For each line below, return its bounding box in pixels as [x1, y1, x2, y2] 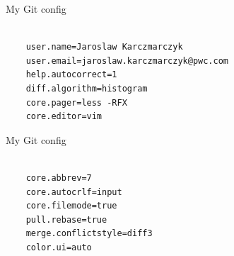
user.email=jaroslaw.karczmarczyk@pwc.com [25, 55, 228, 66]
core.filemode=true [25, 201, 117, 211]
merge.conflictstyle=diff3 [25, 228, 153, 239]
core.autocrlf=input [25, 187, 122, 197]
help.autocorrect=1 [25, 69, 117, 80]
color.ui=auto [25, 242, 92, 252]
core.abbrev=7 [25, 172, 92, 183]
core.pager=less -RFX [25, 97, 127, 108]
